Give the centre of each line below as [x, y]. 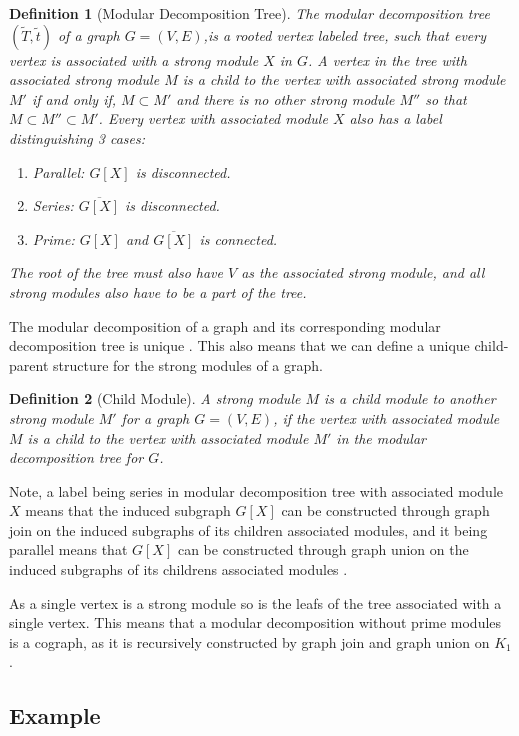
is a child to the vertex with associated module [168, 437]
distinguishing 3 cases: [77, 137]
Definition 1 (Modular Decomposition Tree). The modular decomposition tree [249, 13]
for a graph [155, 417]
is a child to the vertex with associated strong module [344, 79]
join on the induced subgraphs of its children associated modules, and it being [248, 529]
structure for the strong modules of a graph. [187, 364]
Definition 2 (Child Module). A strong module [155, 398]
